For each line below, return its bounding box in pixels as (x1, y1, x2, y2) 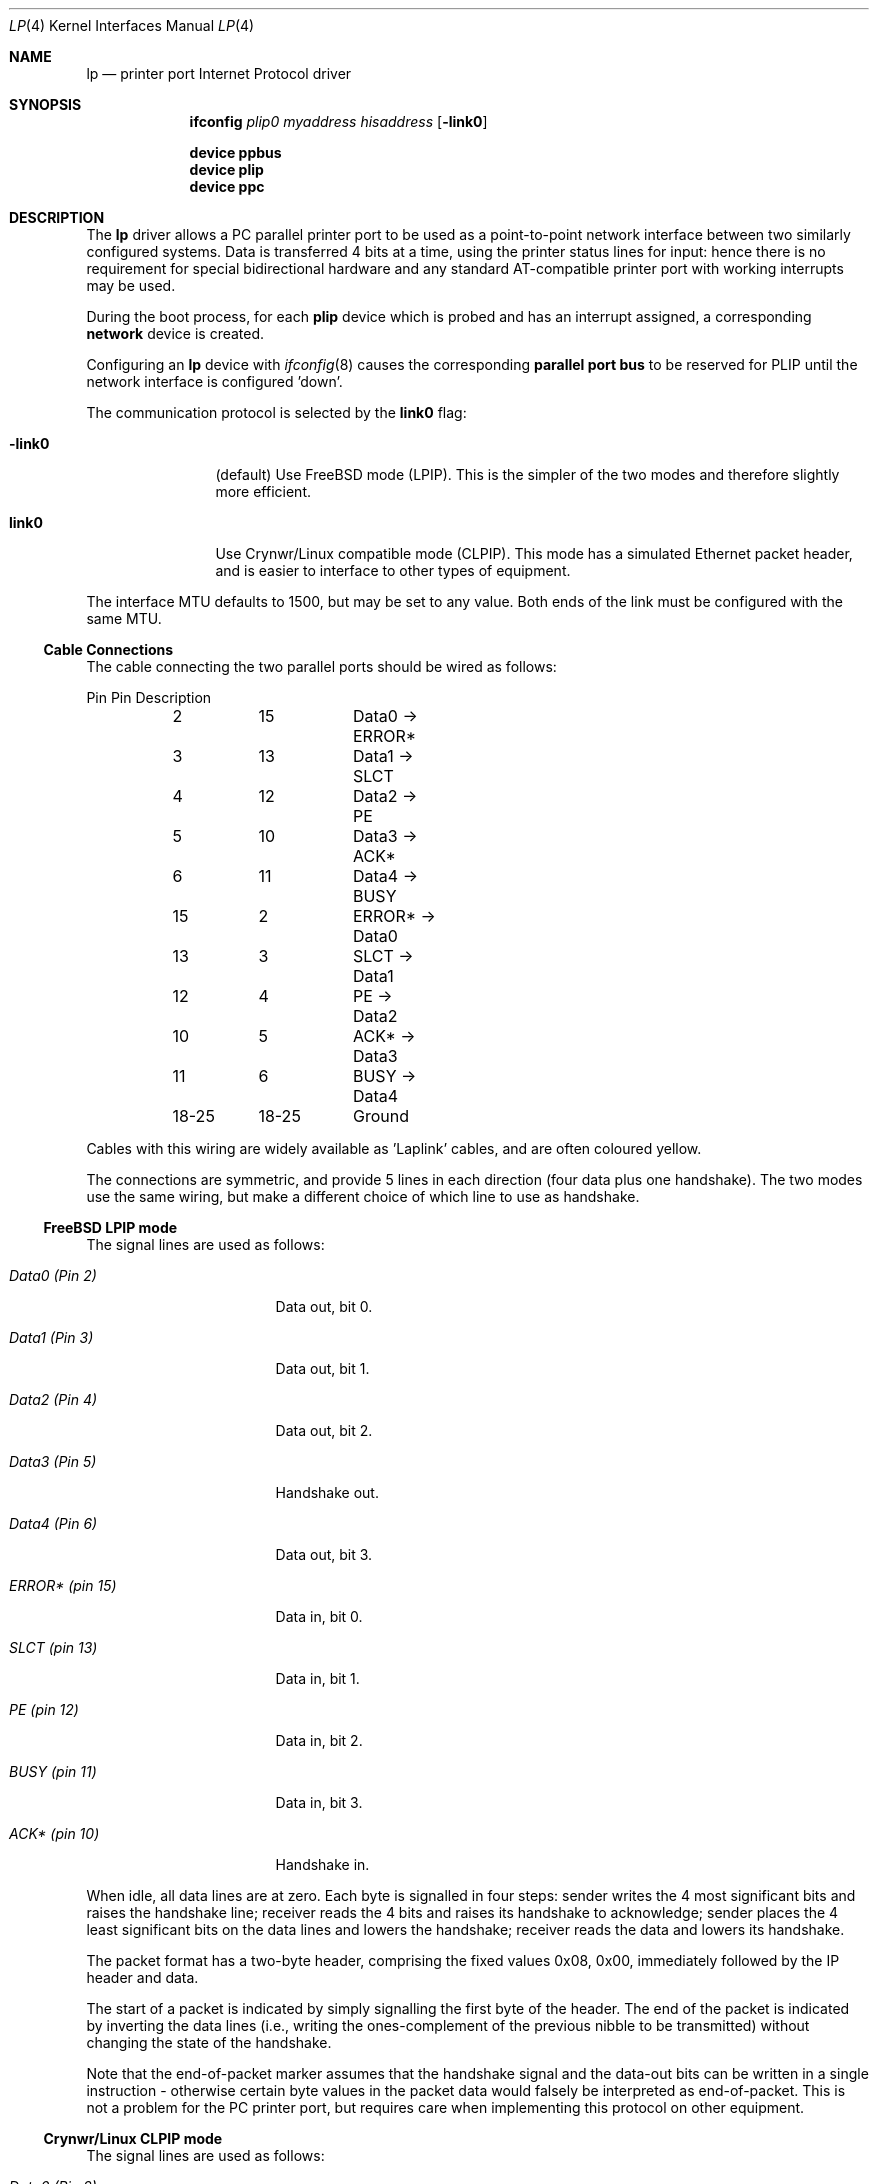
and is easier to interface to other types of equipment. (215, 562, 571, 579)
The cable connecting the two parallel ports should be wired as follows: (86, 658, 557, 675)
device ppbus (189, 144, 282, 161)
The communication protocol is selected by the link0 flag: (86, 404, 467, 421)
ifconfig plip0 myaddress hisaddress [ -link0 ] (189, 113, 488, 130)
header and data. (86, 1969, 199, 1986)
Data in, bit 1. (275, 1670, 360, 1687)
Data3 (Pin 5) (9, 1453, 97, 1470)
